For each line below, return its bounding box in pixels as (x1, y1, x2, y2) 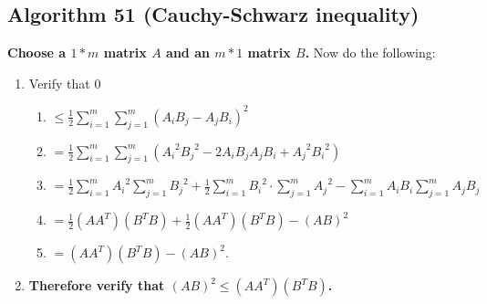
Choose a (7, 43, 67, 62)
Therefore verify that (28, 276, 165, 295)
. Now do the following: (305, 43, 436, 62)
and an (166, 43, 210, 62)
